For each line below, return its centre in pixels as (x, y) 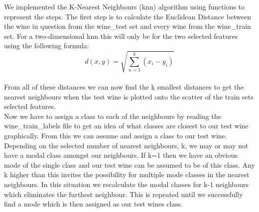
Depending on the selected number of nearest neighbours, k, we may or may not (126, 145)
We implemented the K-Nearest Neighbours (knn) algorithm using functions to (125, 6)
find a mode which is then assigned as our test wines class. (93, 204)
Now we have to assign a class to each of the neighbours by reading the (113, 116)
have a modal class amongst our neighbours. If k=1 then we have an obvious (121, 155)
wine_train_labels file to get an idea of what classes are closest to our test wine (126, 126)
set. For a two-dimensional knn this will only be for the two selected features (121, 36)
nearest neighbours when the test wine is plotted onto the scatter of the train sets (129, 96)
